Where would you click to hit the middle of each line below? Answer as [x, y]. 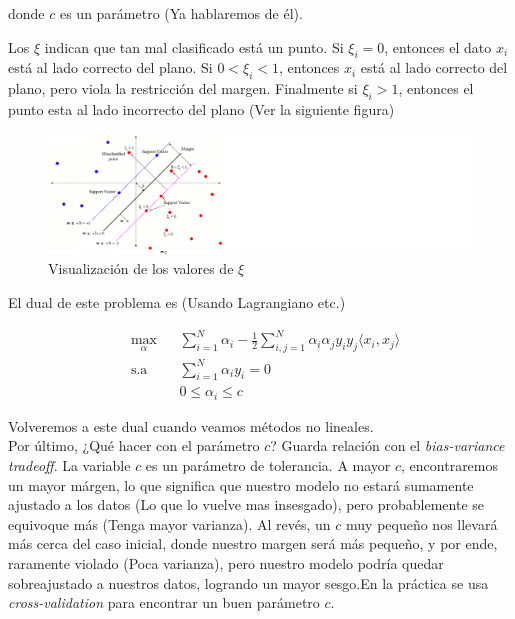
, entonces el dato [438, 46]
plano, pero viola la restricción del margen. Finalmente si [183, 88]
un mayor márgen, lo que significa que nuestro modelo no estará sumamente [241, 484]
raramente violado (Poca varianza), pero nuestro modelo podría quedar [226, 562]
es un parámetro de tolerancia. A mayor [268, 465]
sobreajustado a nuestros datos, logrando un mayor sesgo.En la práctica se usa [248, 582]
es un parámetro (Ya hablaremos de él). [181, 13]
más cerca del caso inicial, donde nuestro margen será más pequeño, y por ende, [253, 543]
